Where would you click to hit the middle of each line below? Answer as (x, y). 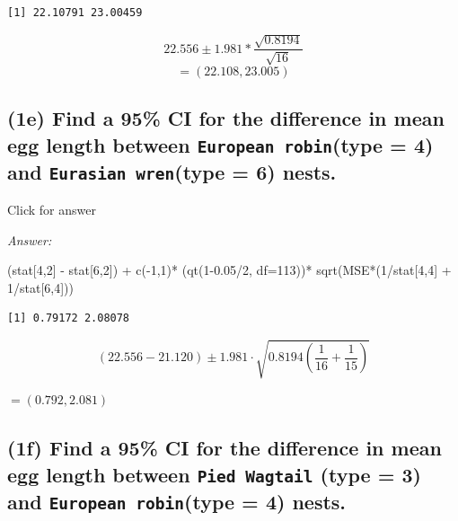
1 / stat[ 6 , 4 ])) (41, 287)
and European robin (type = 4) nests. (177, 501)
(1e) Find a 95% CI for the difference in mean (226, 118)
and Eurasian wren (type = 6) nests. (172, 171)
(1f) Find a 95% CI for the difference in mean (225, 448)
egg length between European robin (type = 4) (220, 144)
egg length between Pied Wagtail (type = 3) (214, 474)
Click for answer (52, 209)
